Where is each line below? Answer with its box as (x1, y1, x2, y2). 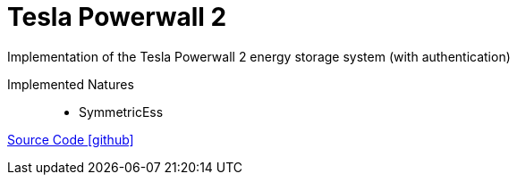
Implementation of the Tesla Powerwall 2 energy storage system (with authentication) (7, 48, 511, 64)
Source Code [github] (7, 131, 134, 147)
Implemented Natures (7, 76, 134, 92)
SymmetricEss (79, 103, 164, 120)
